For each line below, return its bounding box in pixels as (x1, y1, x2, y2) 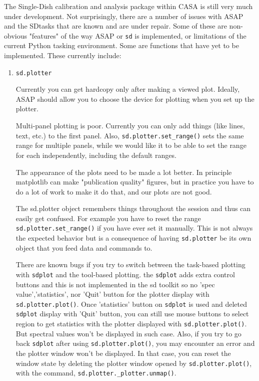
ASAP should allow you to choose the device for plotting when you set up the (15, 93, 254, 104)
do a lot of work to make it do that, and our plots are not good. (15, 186, 212, 197)
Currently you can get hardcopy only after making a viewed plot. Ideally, (15, 84, 240, 94)
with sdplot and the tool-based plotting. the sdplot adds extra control (15, 269, 235, 279)
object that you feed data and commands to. (15, 242, 152, 253)
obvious (4, 30, 27, 41)
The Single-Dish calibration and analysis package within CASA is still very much (4, 1, 253, 11)
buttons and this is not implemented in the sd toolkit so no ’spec (15, 279, 215, 289)
